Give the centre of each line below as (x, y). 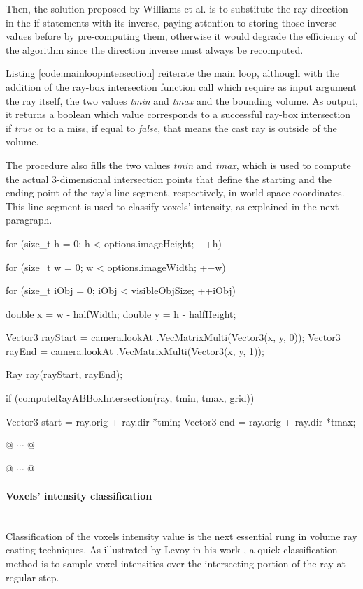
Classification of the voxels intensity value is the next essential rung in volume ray (181, 536)
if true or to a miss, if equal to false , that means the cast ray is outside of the (171, 128)
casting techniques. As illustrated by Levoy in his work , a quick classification (172, 550)
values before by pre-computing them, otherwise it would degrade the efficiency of (181, 36)
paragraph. (29, 220)
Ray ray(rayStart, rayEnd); (64, 374)
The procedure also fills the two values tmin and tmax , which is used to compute (178, 165)
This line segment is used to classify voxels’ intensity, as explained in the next (172, 206)
